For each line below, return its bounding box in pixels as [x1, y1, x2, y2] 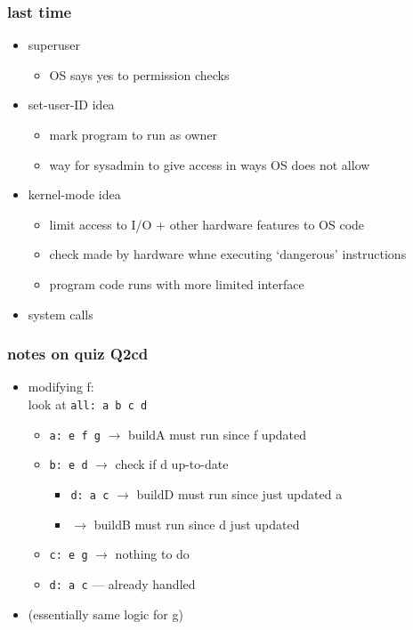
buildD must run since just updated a [136, 484, 343, 503]
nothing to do [115, 545, 190, 563]
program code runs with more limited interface [49, 274, 304, 293]
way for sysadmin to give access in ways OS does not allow [49, 155, 370, 174]
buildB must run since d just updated [93, 514, 300, 533]
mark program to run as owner [49, 125, 218, 143]
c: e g [49, 549, 88, 562]
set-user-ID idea [28, 95, 115, 114]
